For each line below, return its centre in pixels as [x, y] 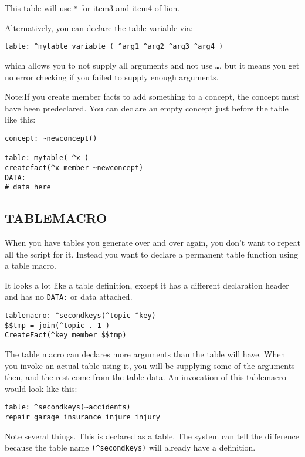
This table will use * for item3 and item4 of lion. [92, 8]
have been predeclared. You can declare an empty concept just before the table [147, 108]
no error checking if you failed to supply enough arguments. [112, 77]
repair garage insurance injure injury [82, 417]
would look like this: [41, 388]
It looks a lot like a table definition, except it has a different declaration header [147, 285]
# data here [28, 187]
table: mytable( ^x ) [47, 158]
